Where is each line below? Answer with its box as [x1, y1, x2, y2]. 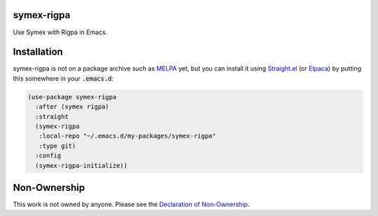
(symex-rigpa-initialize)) [35, 161, 128, 169]
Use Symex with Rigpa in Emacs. [13, 28, 108, 36]
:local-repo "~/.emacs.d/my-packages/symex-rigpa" [38, 132, 216, 140]
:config [35, 152, 62, 160]
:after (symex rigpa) [35, 103, 110, 111]
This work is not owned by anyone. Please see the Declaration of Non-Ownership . [13, 200, 250, 209]
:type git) [38, 142, 76, 150]
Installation [13, 46, 63, 58]
